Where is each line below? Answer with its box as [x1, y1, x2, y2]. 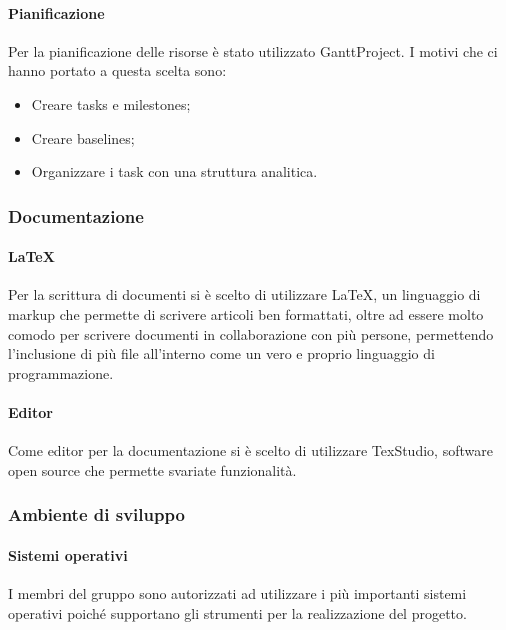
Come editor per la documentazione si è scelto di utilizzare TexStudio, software [8, 440, 493, 461]
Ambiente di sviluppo [8, 502, 185, 527]
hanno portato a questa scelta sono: [8, 60, 227, 81]
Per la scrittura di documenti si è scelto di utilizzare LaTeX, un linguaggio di [8, 284, 481, 305]
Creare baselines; [31, 127, 135, 148]
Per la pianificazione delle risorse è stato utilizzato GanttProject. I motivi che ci [8, 40, 498, 61]
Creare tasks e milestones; [31, 93, 191, 114]
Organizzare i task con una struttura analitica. [31, 161, 318, 182]
